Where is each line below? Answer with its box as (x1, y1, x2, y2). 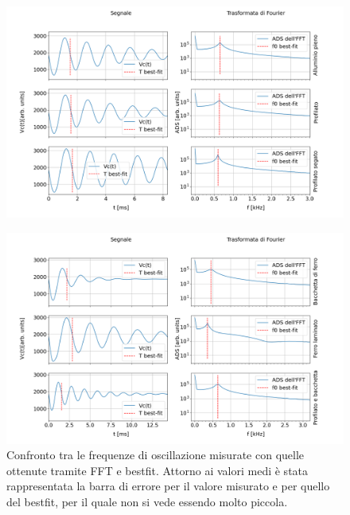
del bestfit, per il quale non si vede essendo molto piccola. (6, 493, 288, 509)
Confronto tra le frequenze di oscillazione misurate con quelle (6, 446, 305, 463)
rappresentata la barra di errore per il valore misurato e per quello (6, 478, 330, 494)
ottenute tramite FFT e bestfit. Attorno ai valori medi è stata (6, 462, 309, 478)
